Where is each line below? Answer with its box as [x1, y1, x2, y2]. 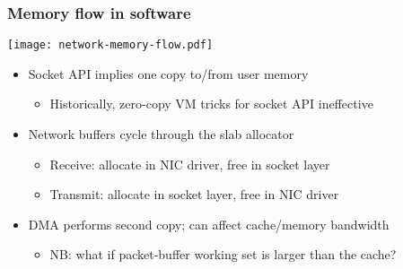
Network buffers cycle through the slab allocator [28, 125, 294, 143]
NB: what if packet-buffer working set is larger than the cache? [49, 245, 397, 264]
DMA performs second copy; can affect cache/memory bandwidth [28, 214, 390, 233]
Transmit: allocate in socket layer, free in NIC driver [49, 185, 339, 204]
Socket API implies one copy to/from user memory [28, 64, 309, 82]
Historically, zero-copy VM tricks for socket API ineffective [49, 94, 373, 113]
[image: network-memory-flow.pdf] [7, 39, 214, 52]
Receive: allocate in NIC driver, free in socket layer [49, 154, 330, 173]
